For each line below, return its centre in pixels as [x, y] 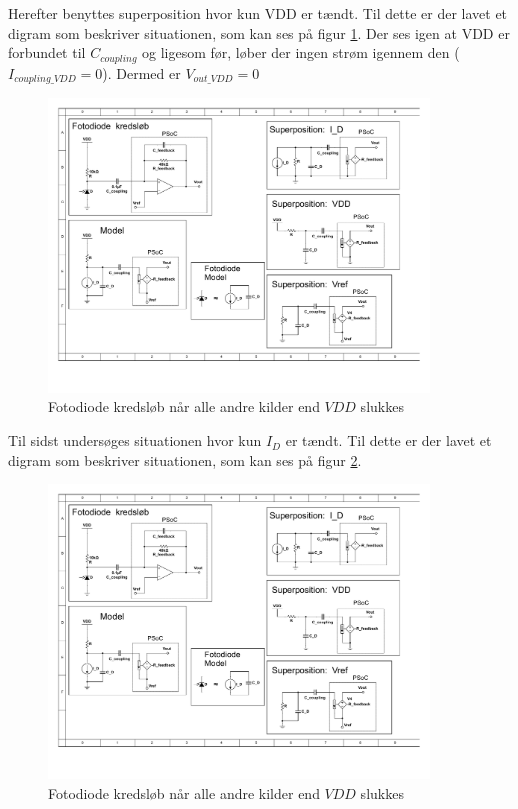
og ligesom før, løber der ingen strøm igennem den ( [301, 52]
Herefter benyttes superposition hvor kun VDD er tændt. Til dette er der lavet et [258, 13]
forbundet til [47, 52]
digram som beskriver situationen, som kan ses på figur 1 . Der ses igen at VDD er [259, 32]
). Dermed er [141, 72]
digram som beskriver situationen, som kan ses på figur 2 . [185, 459]
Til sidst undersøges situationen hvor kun [135, 440]
